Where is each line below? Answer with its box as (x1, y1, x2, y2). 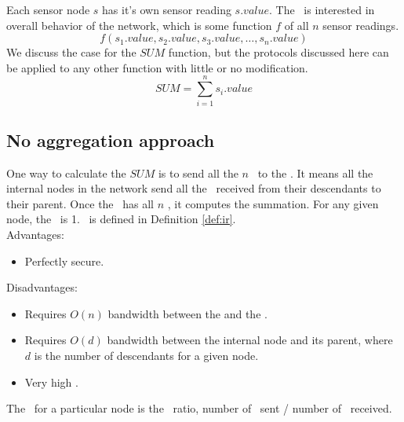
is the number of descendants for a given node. (34, 347, 259, 364)
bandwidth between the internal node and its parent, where (107, 332, 393, 348)
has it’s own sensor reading (102, 2, 231, 17)
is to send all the (158, 164, 238, 181)
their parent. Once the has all (6, 195, 154, 211)
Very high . (24, 373, 78, 390)
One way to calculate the (6, 164, 126, 181)
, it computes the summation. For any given (167, 195, 379, 211)
